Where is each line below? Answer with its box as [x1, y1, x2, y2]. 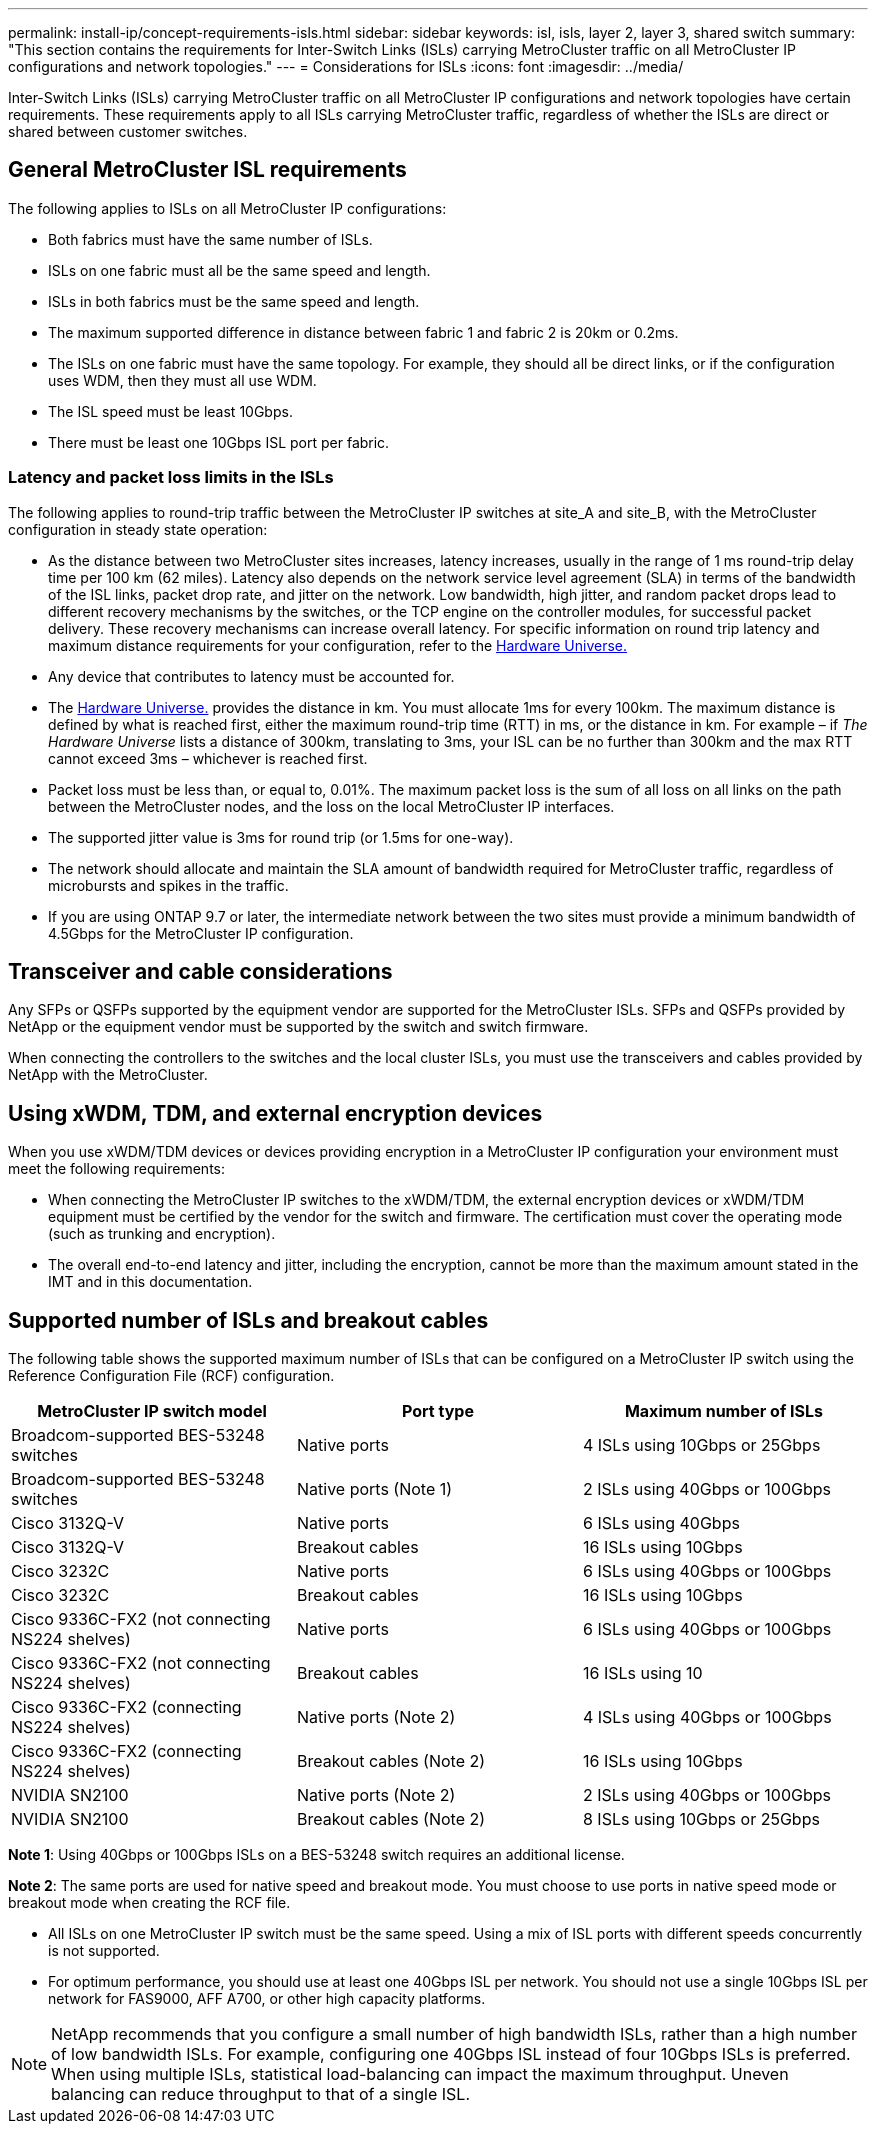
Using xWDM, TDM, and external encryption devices [8, 1100, 543, 1126]
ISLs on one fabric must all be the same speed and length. [48, 261, 431, 279]
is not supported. [48, 1942, 160, 1960]
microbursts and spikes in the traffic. [48, 876, 289, 894]
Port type [401, 1401, 474, 1422]
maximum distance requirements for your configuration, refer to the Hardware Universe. [48, 636, 628, 654]
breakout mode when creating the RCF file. [8, 1894, 291, 1912]
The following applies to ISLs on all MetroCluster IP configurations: [8, 199, 447, 217]
